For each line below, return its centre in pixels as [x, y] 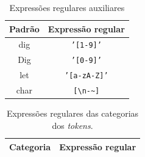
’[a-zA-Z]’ [87, 76]
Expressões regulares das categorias [72, 113]
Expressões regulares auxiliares [67, 7]
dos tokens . [72, 125]
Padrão [24, 28]
